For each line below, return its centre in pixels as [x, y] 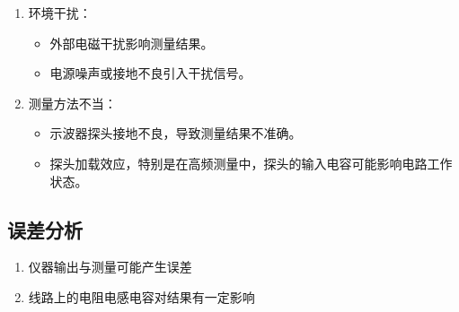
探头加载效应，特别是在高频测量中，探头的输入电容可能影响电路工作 [251, 163]
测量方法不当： [72, 103]
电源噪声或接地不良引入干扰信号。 [150, 73]
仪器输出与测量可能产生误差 [110, 267]
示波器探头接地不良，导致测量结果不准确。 [176, 133]
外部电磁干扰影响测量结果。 [132, 43]
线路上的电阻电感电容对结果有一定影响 [141, 296]
